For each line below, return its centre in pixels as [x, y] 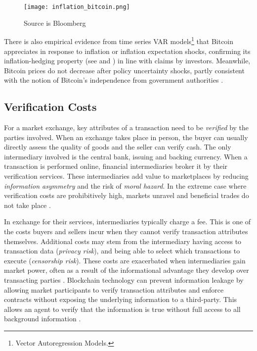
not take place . [27, 205]
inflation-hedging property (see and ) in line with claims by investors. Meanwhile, [127, 61]
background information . [43, 319]
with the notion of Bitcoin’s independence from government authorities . [114, 80]
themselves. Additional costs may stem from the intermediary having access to [123, 241]
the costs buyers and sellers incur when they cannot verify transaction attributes [126, 231]
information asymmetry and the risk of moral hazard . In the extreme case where [125, 185]
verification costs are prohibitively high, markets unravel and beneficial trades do [127, 195]
